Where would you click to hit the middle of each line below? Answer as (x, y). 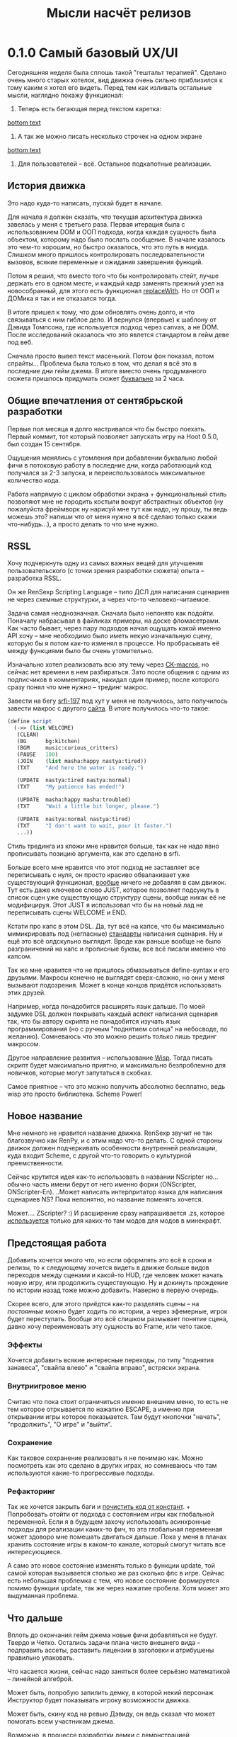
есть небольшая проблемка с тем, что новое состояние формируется (113, 1580)
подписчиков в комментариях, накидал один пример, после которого (113, 680)
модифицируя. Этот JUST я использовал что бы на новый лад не (105, 905)
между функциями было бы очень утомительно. (80, 651)
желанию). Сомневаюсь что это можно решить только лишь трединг (112, 1036)
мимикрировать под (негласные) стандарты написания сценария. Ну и (115, 934)
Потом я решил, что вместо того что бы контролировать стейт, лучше (113, 276)
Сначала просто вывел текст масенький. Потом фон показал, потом (111, 356)
